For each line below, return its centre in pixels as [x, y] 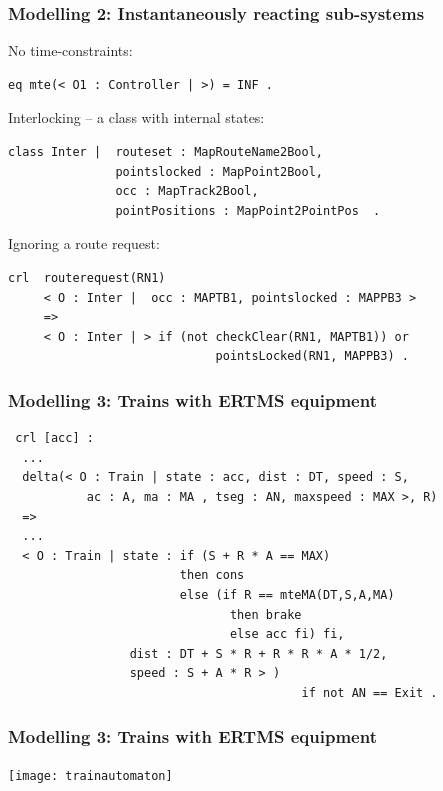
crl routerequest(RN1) [87, 277]
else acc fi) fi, [287, 634]
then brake [265, 614]
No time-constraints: [70, 50]
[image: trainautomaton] [90, 775]
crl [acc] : [54, 438]
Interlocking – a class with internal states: [136, 117]
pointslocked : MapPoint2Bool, [219, 171]
